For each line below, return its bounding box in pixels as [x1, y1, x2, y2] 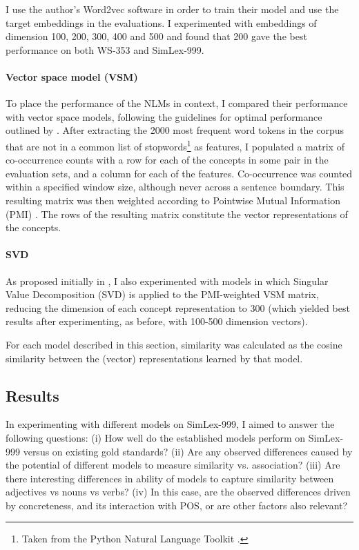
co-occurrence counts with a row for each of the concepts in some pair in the [6, 153, 329, 167]
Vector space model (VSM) [6, 69, 138, 84]
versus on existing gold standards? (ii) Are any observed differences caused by [23, 444, 353, 458]
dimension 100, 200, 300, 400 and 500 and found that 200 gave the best [6, 29, 307, 43]
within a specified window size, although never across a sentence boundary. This [6, 179, 345, 194]
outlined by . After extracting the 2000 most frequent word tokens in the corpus [6, 123, 345, 137]
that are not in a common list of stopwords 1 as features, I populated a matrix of [6, 137, 345, 153]
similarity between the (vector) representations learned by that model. [6, 351, 303, 365]
